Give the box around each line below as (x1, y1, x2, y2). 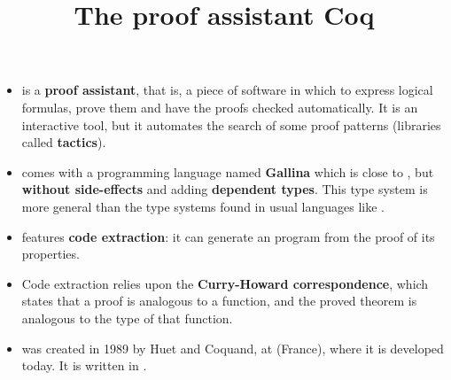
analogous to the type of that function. (21, 308, 233, 327)
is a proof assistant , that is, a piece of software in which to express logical (21, 81, 433, 99)
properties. (21, 244, 80, 263)
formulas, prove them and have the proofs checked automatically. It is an (21, 97, 418, 116)
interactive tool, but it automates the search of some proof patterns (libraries (21, 115, 441, 134)
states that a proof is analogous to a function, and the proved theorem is (21, 291, 417, 310)
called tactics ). (21, 133, 106, 151)
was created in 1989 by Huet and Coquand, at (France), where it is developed (21, 338, 444, 357)
